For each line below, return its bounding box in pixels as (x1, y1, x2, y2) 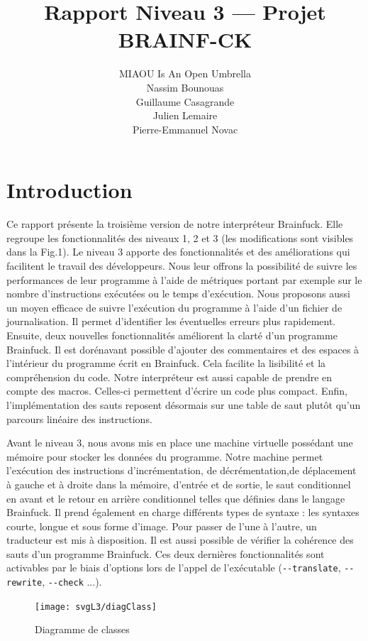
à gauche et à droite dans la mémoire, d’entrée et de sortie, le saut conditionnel (6, 476, 351, 491)
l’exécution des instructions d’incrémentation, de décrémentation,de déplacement (6, 463, 357, 478)
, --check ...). (42, 574, 102, 589)
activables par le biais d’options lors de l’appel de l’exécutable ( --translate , (6, 560, 341, 575)
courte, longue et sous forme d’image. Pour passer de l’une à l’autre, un (6, 518, 317, 533)
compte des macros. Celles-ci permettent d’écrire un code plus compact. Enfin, (6, 383, 347, 398)
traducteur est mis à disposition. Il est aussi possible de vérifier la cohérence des (6, 532, 354, 547)
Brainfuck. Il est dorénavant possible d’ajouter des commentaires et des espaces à (6, 341, 359, 356)
